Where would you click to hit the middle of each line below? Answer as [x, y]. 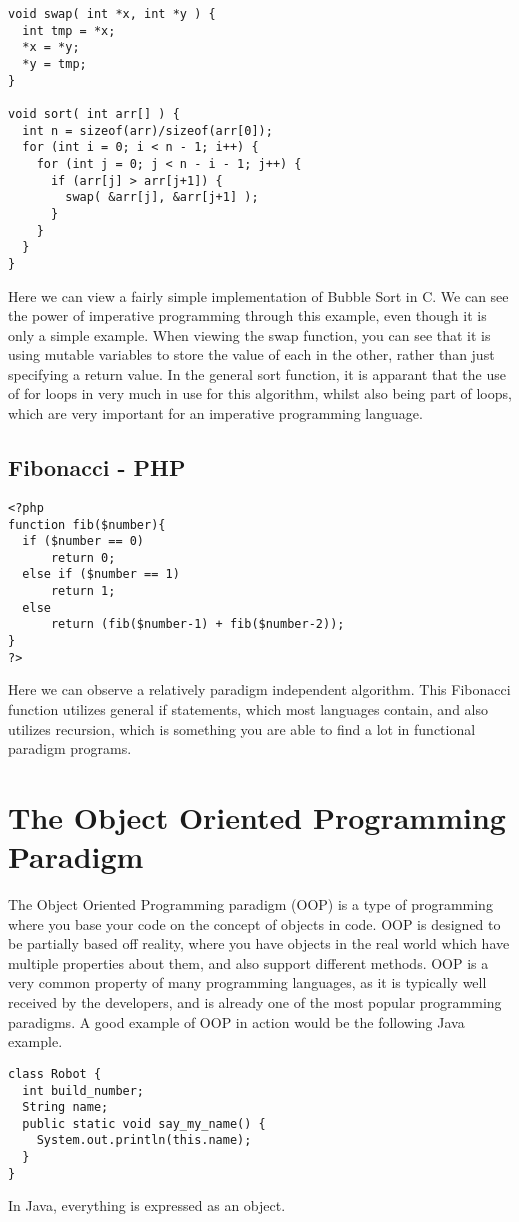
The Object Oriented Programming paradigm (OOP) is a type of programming [250, 904]
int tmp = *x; [69, 30]
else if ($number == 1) [101, 574]
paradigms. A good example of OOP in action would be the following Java [236, 1021]
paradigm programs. [70, 748]
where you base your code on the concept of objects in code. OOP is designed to [254, 923]
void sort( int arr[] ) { [94, 113]
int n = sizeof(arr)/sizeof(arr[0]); [147, 130]
